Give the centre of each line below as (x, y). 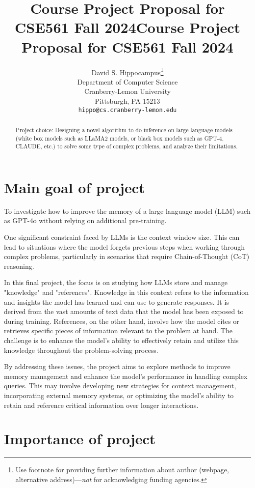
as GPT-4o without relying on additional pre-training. (85, 220)
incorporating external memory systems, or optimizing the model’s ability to (119, 395)
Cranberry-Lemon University (127, 91)
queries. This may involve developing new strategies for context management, (120, 386)
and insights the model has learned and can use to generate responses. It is (116, 301)
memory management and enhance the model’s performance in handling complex (126, 376)
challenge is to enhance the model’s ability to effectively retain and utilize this (121, 340)
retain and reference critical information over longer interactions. (101, 405)
